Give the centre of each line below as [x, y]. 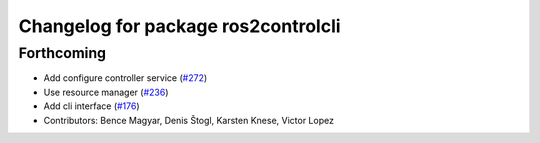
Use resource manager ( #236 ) [106, 92]
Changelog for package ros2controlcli [179, 26]
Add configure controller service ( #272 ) [125, 78]
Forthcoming [62, 53]
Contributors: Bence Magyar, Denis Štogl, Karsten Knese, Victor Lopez [189, 120]
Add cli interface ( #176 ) [91, 106]
